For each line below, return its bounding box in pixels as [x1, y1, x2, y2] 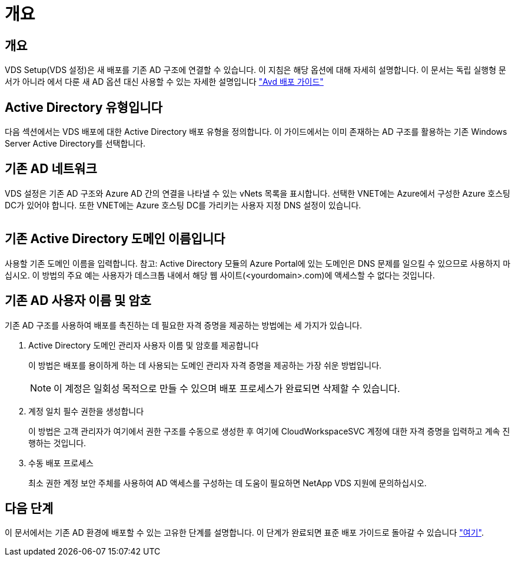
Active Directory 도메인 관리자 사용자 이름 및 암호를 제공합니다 [28, 340, 259, 350]
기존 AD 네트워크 [5, 161, 97, 177]
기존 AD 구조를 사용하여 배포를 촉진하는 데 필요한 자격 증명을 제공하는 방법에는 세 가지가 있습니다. [5, 320, 362, 330]
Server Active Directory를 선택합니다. [5, 138, 146, 149]
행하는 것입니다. [28, 437, 87, 448]
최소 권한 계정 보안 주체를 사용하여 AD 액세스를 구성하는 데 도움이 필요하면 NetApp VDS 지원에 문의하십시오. [28, 477, 427, 488]
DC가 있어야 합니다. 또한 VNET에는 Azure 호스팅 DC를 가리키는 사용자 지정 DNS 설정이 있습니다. [5, 200, 361, 210]
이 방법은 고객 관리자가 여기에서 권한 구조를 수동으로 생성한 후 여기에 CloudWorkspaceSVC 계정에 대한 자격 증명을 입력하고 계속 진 [28, 426, 510, 436]
